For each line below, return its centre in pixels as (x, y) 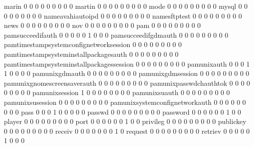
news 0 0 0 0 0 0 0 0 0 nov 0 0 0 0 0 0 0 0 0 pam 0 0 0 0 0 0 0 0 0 (103, 25)
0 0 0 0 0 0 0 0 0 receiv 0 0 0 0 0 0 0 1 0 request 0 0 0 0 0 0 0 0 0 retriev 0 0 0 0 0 (127, 131)
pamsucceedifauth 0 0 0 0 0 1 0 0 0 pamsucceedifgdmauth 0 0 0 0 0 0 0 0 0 (116, 35)
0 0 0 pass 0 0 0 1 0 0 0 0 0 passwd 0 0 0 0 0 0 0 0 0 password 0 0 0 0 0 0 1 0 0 (123, 111)
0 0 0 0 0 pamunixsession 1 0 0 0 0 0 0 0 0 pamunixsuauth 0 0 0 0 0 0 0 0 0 (117, 92)
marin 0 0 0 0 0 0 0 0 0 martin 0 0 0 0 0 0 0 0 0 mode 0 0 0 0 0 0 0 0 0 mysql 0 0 (126, 6)
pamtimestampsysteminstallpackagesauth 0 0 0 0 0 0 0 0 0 (91, 54)
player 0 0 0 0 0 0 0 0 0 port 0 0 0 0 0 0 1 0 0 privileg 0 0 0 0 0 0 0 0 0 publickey (125, 121)
